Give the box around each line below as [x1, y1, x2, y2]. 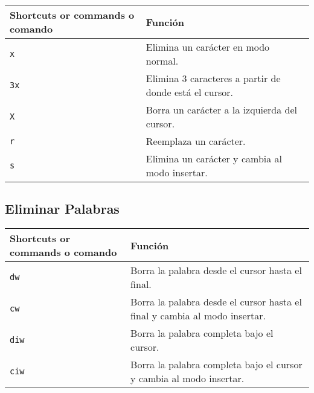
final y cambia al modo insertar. [130, 308, 266, 323]
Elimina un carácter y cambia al [146, 152, 282, 165]
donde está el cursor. [146, 85, 234, 99]
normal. [146, 54, 179, 68]
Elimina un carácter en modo [146, 40, 270, 54]
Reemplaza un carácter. [146, 134, 246, 148]
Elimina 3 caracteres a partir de [146, 71, 281, 85]
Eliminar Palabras [5, 199, 120, 218]
